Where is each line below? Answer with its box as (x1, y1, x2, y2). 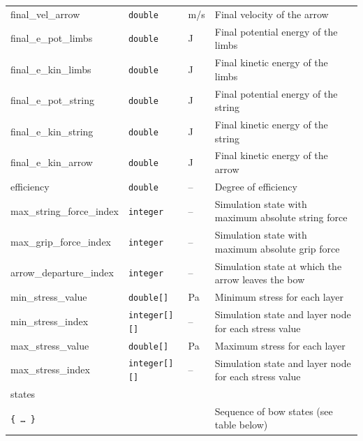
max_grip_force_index (10, 234, 111, 248)
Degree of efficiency (214, 179, 297, 193)
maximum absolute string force (214, 210, 348, 225)
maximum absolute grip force (214, 241, 340, 255)
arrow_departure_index (10, 265, 114, 280)
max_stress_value (10, 338, 89, 352)
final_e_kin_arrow (10, 155, 93, 170)
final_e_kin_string (10, 124, 94, 138)
